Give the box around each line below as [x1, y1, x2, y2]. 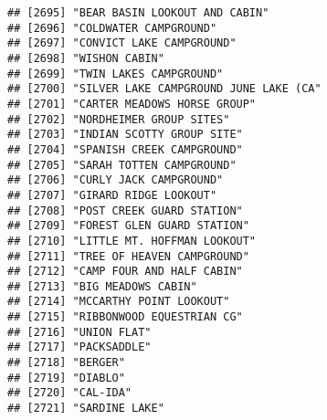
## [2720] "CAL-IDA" [7, 386, 132, 400]
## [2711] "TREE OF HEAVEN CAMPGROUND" [7, 249, 249, 263]
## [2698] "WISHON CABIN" [7, 51, 164, 65]
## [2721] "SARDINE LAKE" [7, 402, 164, 415]
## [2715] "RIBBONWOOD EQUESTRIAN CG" [7, 310, 243, 324]
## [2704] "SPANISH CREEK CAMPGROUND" [7, 142, 243, 156]
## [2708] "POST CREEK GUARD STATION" [7, 204, 243, 217]
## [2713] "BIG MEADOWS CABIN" [7, 279, 197, 293]
